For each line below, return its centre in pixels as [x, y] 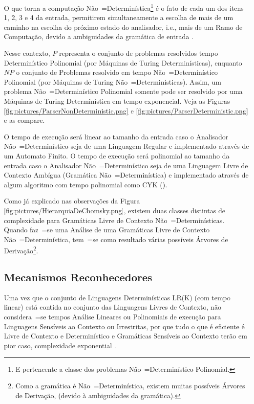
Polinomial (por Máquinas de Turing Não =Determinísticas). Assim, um [113, 81]
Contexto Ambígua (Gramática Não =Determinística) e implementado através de [126, 175]
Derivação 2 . [21, 250]
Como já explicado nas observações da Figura [72, 201]
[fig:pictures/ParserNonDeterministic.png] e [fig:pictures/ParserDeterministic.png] [126, 110]
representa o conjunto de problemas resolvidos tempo [138, 53]
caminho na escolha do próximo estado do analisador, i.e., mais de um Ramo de [123, 27]
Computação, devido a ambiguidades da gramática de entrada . [99, 36]
